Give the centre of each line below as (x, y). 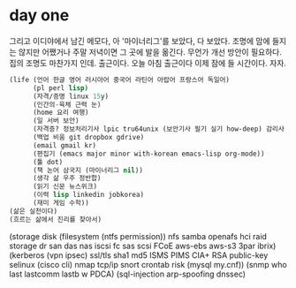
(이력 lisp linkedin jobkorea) (88, 195)
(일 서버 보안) (56, 121)
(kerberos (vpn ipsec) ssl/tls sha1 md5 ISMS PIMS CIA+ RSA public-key (139, 255)
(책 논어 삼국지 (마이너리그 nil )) (88, 170)
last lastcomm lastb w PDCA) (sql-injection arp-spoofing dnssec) (127, 274)
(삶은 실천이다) (34, 211)
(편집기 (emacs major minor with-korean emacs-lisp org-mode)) (148, 154)
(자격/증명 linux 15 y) (70, 96)
